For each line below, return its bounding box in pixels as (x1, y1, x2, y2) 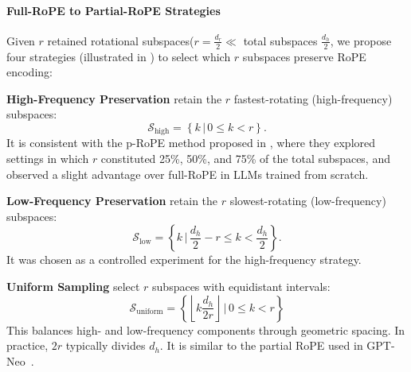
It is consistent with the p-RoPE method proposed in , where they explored (6, 134, 376, 151)
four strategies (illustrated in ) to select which (6, 48, 231, 64)
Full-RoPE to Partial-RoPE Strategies (6, 2, 221, 18)
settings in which (6, 150, 89, 167)
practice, (6, 337, 49, 354)
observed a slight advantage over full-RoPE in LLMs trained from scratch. (6, 165, 369, 182)
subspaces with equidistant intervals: (152, 278, 331, 295)
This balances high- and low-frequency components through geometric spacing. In (6, 321, 405, 338)
